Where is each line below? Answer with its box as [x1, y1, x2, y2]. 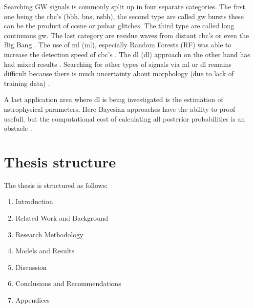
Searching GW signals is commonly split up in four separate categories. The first [4, 1, 245, 11]
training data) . [4, 78, 50, 88]
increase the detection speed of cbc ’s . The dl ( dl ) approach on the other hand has [4, 49, 250, 59]
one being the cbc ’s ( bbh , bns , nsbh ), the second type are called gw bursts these [4, 11, 244, 21]
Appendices [15, 295, 50, 305]
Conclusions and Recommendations [15, 278, 121, 288]
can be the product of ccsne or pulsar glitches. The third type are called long [4, 21, 234, 31]
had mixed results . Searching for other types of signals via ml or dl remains [4, 59, 232, 69]
